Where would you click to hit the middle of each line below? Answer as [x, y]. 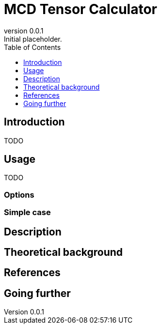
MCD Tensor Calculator [81, 9]
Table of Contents [32, 47]
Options [19, 195]
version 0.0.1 [24, 31]
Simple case [27, 212]
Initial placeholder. [33, 39]
